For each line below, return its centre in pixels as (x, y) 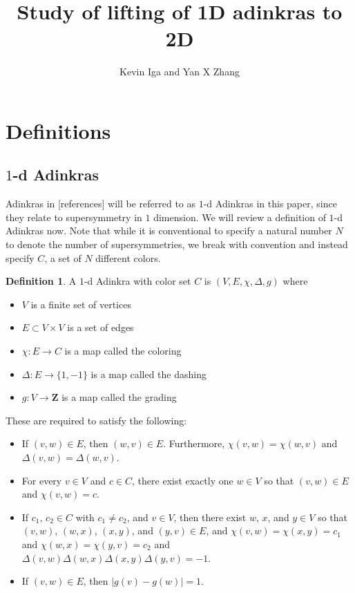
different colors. (128, 257)
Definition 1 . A (41, 281)
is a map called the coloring (123, 351)
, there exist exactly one (183, 480)
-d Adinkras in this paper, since (270, 204)
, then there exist (210, 517)
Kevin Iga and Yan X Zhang (180, 72)
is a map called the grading (119, 397)
